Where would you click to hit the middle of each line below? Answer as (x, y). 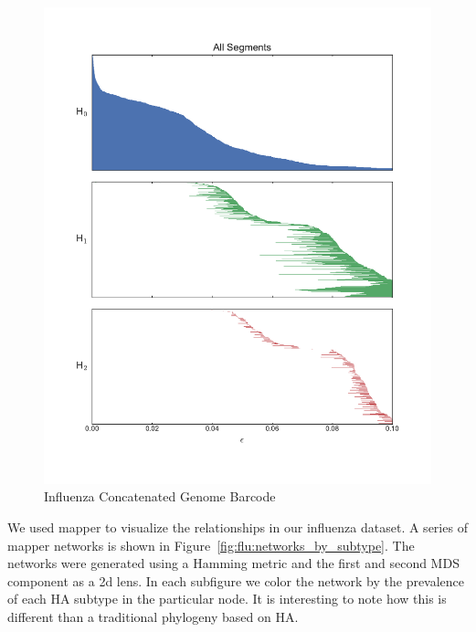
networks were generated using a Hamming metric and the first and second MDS (233, 563)
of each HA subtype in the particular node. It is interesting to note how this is (227, 599)
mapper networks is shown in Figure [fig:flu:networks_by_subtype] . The (211, 545)
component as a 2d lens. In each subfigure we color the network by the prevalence (236, 580)
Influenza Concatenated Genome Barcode (160, 496)
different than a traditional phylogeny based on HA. (153, 616)
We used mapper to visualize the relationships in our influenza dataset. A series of (238, 527)
